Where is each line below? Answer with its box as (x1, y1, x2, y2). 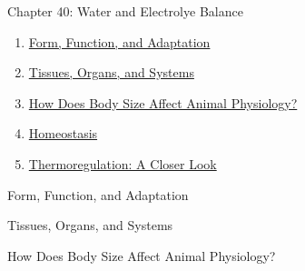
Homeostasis (28, 124, 98, 143)
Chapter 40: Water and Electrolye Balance (7, 2, 243, 20)
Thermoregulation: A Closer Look (28, 154, 217, 173)
